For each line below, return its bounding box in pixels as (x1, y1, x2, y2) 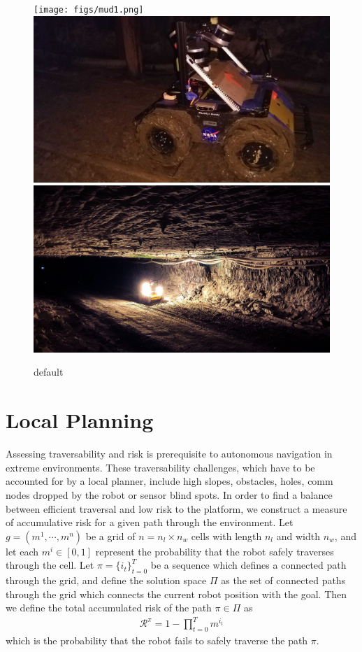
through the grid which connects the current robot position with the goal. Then (6, 586, 347, 601)
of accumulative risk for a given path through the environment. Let (6, 515, 294, 530)
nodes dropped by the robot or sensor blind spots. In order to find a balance (6, 487, 333, 502)
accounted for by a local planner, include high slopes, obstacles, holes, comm (6, 474, 333, 488)
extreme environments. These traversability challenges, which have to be (6, 460, 315, 474)
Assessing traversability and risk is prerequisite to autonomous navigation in (6, 446, 333, 461)
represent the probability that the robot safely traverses (95, 544, 334, 558)
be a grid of (85, 528, 136, 543)
